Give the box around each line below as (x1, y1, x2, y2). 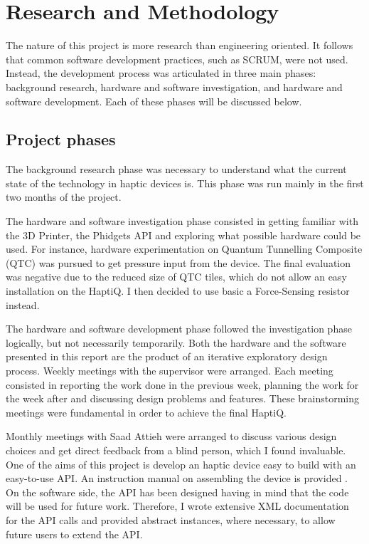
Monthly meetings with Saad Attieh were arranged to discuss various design (6, 429, 337, 444)
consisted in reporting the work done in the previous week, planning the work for (6, 377, 359, 392)
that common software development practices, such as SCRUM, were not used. (6, 51, 348, 66)
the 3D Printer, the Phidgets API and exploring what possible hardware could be (6, 227, 361, 242)
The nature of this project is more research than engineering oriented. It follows (6, 38, 353, 53)
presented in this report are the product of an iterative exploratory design (6, 349, 328, 364)
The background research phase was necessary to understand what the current (6, 162, 347, 177)
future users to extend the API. (6, 526, 143, 541)
